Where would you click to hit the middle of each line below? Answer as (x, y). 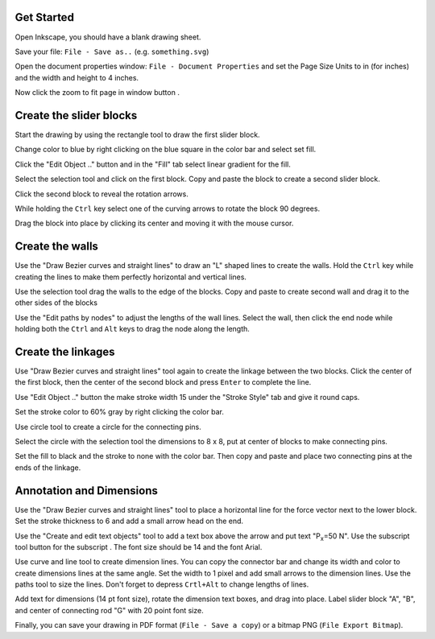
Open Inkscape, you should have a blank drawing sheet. (108, 37)
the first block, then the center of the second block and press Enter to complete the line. (163, 382)
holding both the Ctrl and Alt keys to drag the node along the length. (132, 329)
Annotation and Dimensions (87, 491)
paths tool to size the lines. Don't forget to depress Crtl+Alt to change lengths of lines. (162, 584)
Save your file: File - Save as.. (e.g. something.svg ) (112, 52)
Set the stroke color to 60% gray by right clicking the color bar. (120, 412)
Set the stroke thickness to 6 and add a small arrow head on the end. (129, 521)
